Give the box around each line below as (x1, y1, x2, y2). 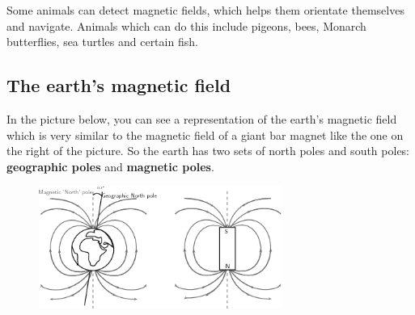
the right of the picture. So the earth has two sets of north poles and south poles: (6, 142, 410, 159)
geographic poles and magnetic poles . (6, 157, 214, 174)
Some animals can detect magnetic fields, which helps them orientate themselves (6, 2, 404, 18)
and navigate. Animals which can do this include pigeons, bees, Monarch (6, 17, 366, 34)
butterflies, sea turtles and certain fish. (6, 33, 198, 50)
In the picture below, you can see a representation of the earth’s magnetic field (6, 110, 397, 127)
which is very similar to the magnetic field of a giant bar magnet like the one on (6, 126, 404, 143)
